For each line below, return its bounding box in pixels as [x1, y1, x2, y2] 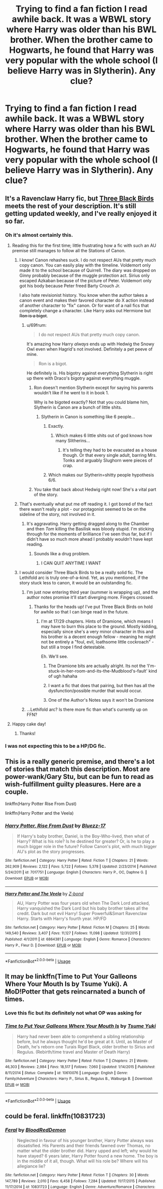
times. [5, 995, 25, 1003]
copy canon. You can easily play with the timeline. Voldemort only [19, 262, 151, 268]
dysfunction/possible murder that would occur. [48, 688, 142, 693]
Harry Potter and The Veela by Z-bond [5, 891, 84, 897]
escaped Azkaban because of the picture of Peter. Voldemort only [19, 277, 152, 283]
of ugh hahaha [48, 673, 78, 679]
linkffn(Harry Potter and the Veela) [5, 810, 74, 816]
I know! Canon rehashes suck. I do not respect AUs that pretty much [19, 257, 156, 263]
